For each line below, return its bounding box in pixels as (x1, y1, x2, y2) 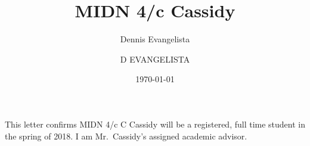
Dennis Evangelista (120, 33, 190, 45)
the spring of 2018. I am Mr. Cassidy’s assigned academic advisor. (5, 129, 247, 142)
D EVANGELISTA (120, 52, 190, 65)
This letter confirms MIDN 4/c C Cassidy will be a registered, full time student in (5, 117, 305, 130)
